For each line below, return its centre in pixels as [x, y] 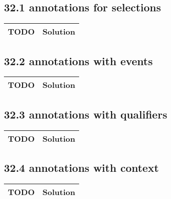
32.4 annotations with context [82, 167]
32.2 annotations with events [78, 60]
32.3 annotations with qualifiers [86, 114]
